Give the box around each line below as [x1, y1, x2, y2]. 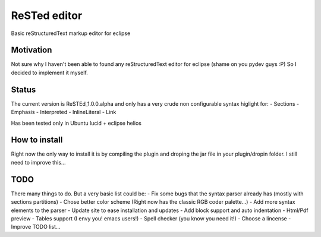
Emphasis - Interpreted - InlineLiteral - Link [11, 109, 117, 116]
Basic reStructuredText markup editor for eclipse [11, 30, 131, 37]
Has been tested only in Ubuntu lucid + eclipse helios [11, 119, 142, 127]
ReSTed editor [11, 9, 83, 22]
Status [11, 84, 36, 94]
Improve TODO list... [11, 223, 61, 230]
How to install [11, 135, 63, 145]
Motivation [11, 45, 52, 55]
